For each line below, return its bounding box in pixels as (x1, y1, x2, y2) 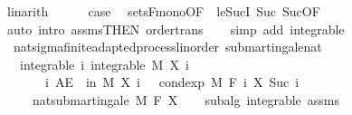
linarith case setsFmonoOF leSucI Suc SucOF (6, 2, 320, 20)
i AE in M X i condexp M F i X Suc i (44, 72, 300, 91)
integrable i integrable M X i (19, 54, 189, 73)
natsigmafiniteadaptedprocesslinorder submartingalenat (13, 37, 322, 56)
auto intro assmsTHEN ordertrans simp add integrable (6, 19, 345, 38)
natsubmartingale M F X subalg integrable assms (32, 90, 340, 109)
